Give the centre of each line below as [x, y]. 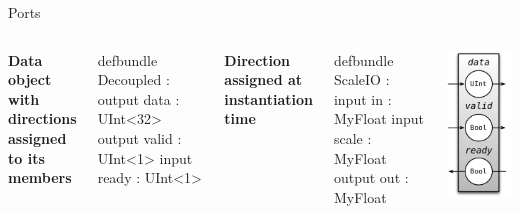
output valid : [139, 137]
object [30, 79]
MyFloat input [378, 118]
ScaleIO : [361, 79]
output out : [371, 177]
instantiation [268, 98]
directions [42, 118]
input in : [362, 98]
